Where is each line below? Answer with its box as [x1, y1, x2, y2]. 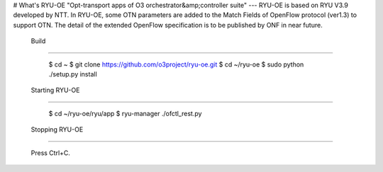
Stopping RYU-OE [30, 125, 84, 134]
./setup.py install [48, 69, 97, 78]
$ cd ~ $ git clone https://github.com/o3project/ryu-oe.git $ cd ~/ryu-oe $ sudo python [48, 60, 304, 69]
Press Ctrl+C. [30, 149, 71, 157]
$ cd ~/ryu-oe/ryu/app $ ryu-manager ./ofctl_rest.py [48, 109, 202, 117]
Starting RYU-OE [30, 86, 80, 95]
